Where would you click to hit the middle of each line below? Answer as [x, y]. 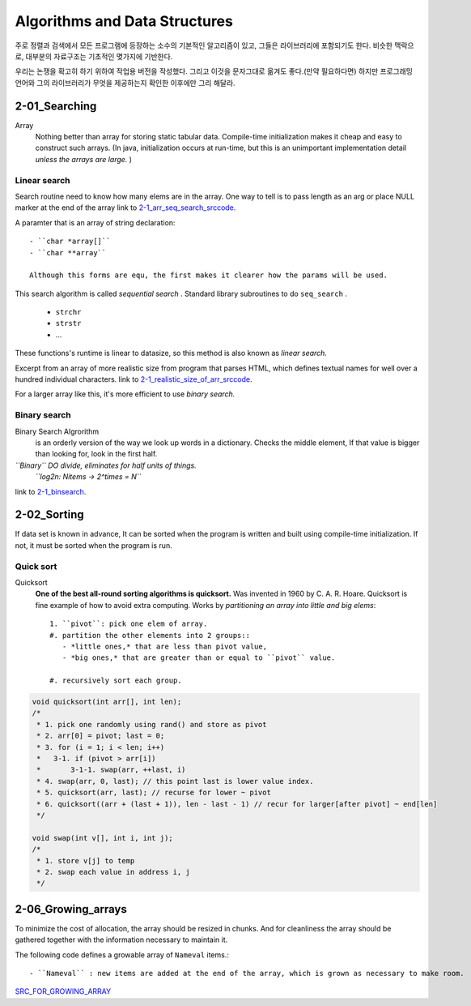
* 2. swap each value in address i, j [113, 872]
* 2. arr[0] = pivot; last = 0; [101, 736]
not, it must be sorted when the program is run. [94, 545]
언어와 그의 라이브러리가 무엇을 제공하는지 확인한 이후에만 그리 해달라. [125, 83]
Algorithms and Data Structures [124, 21]
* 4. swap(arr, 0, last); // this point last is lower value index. [175, 781]
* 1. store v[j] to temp [86, 860]
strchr [68, 313]
